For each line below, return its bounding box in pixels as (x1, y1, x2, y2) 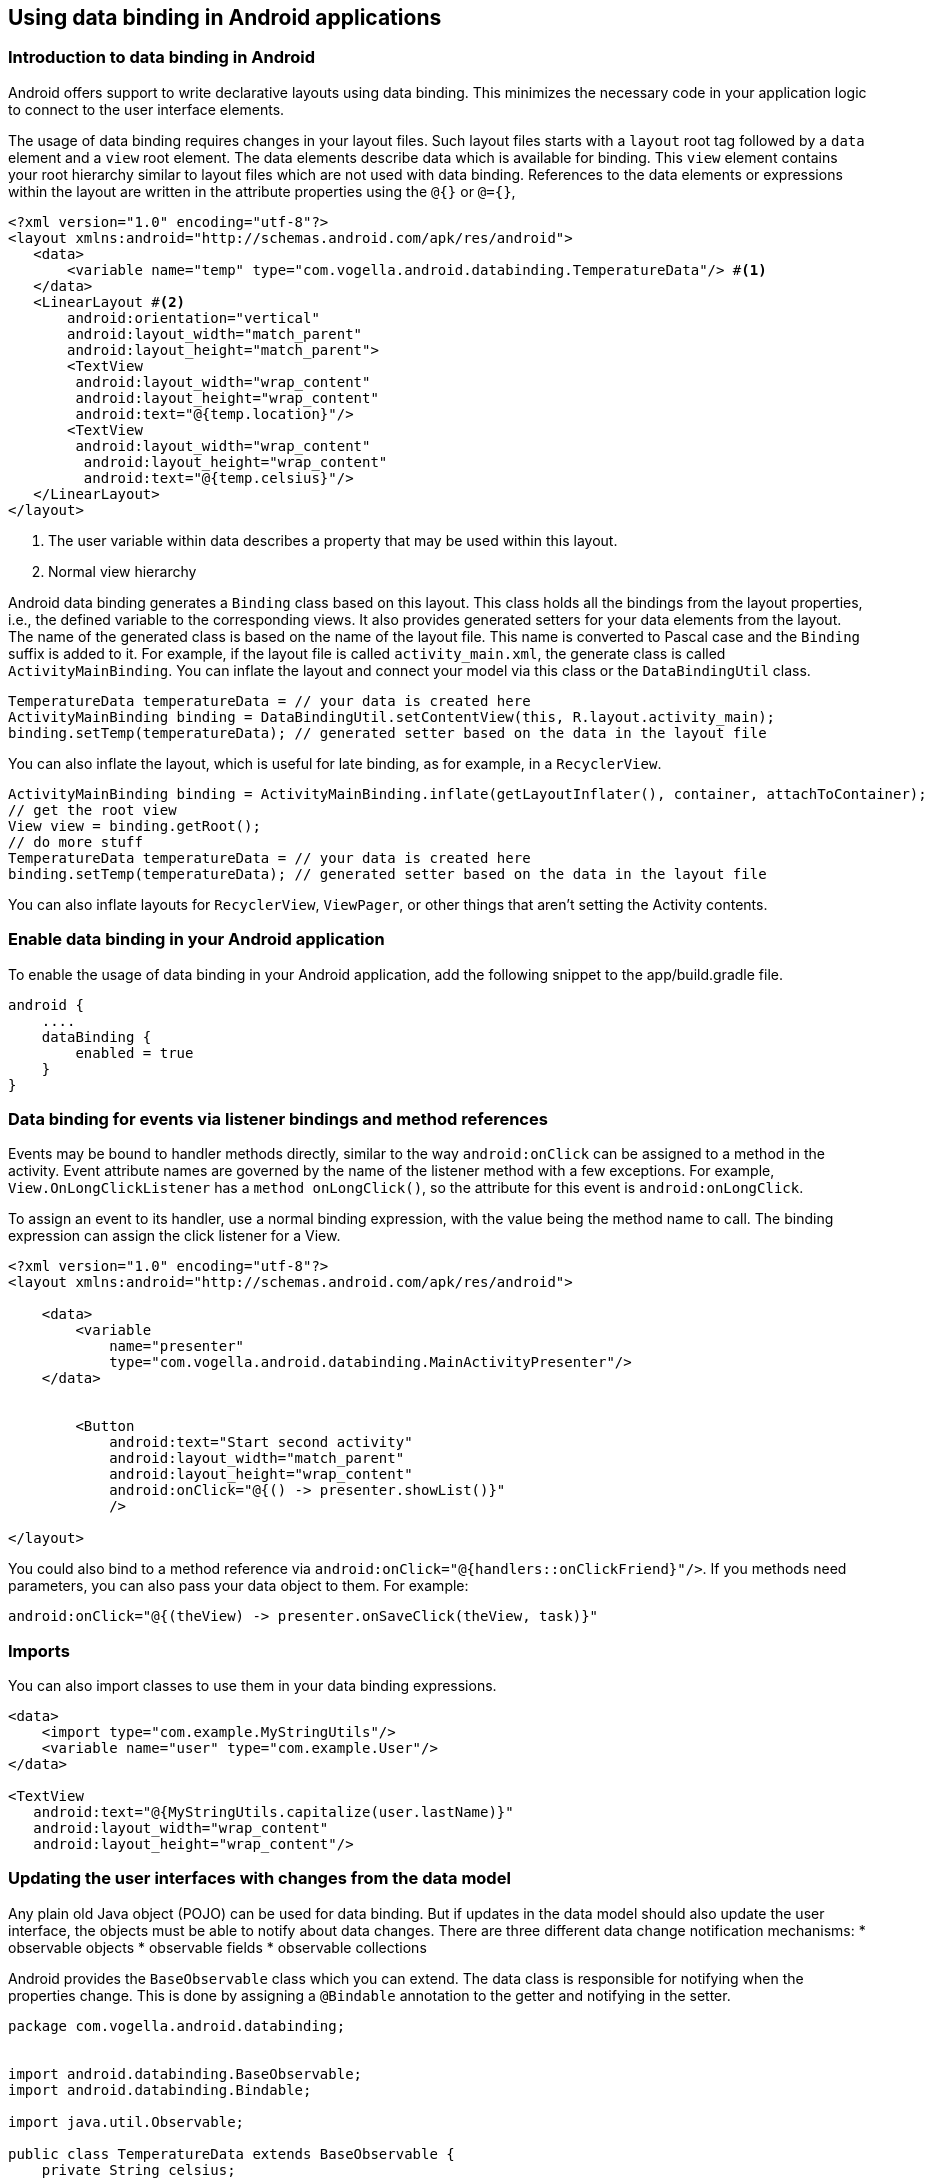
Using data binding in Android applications (8, 5, 442, 30)
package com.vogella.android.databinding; (8, 2017, 346, 2034)
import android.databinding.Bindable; (8, 2081, 312, 2098)
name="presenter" (109, 1338, 245, 1355)
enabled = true (75, 1044, 194, 1061)
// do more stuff (8, 833, 143, 850)
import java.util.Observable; (8, 2113, 245, 2130)
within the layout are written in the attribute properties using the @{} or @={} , (8, 182, 516, 200)
